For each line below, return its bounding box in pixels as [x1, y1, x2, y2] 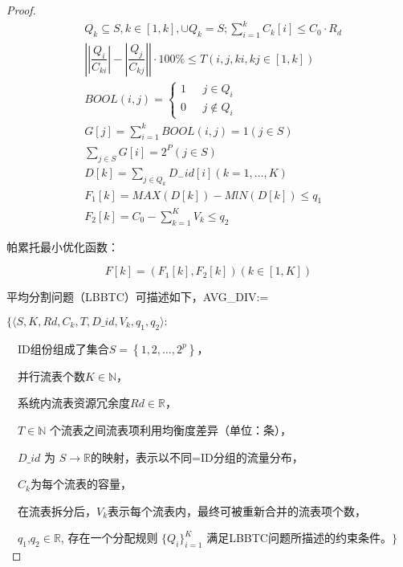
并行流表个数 [17, 367, 85, 384]
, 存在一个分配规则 [60, 529, 158, 546]
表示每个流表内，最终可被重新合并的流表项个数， [108, 502, 367, 519]
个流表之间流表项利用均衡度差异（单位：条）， [50, 421, 292, 438]
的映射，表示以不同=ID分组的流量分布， [91, 448, 303, 465]
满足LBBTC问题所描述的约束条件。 [206, 529, 392, 546]
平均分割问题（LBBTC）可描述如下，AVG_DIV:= [6, 288, 269, 305]
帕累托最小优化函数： [6, 238, 119, 255]
